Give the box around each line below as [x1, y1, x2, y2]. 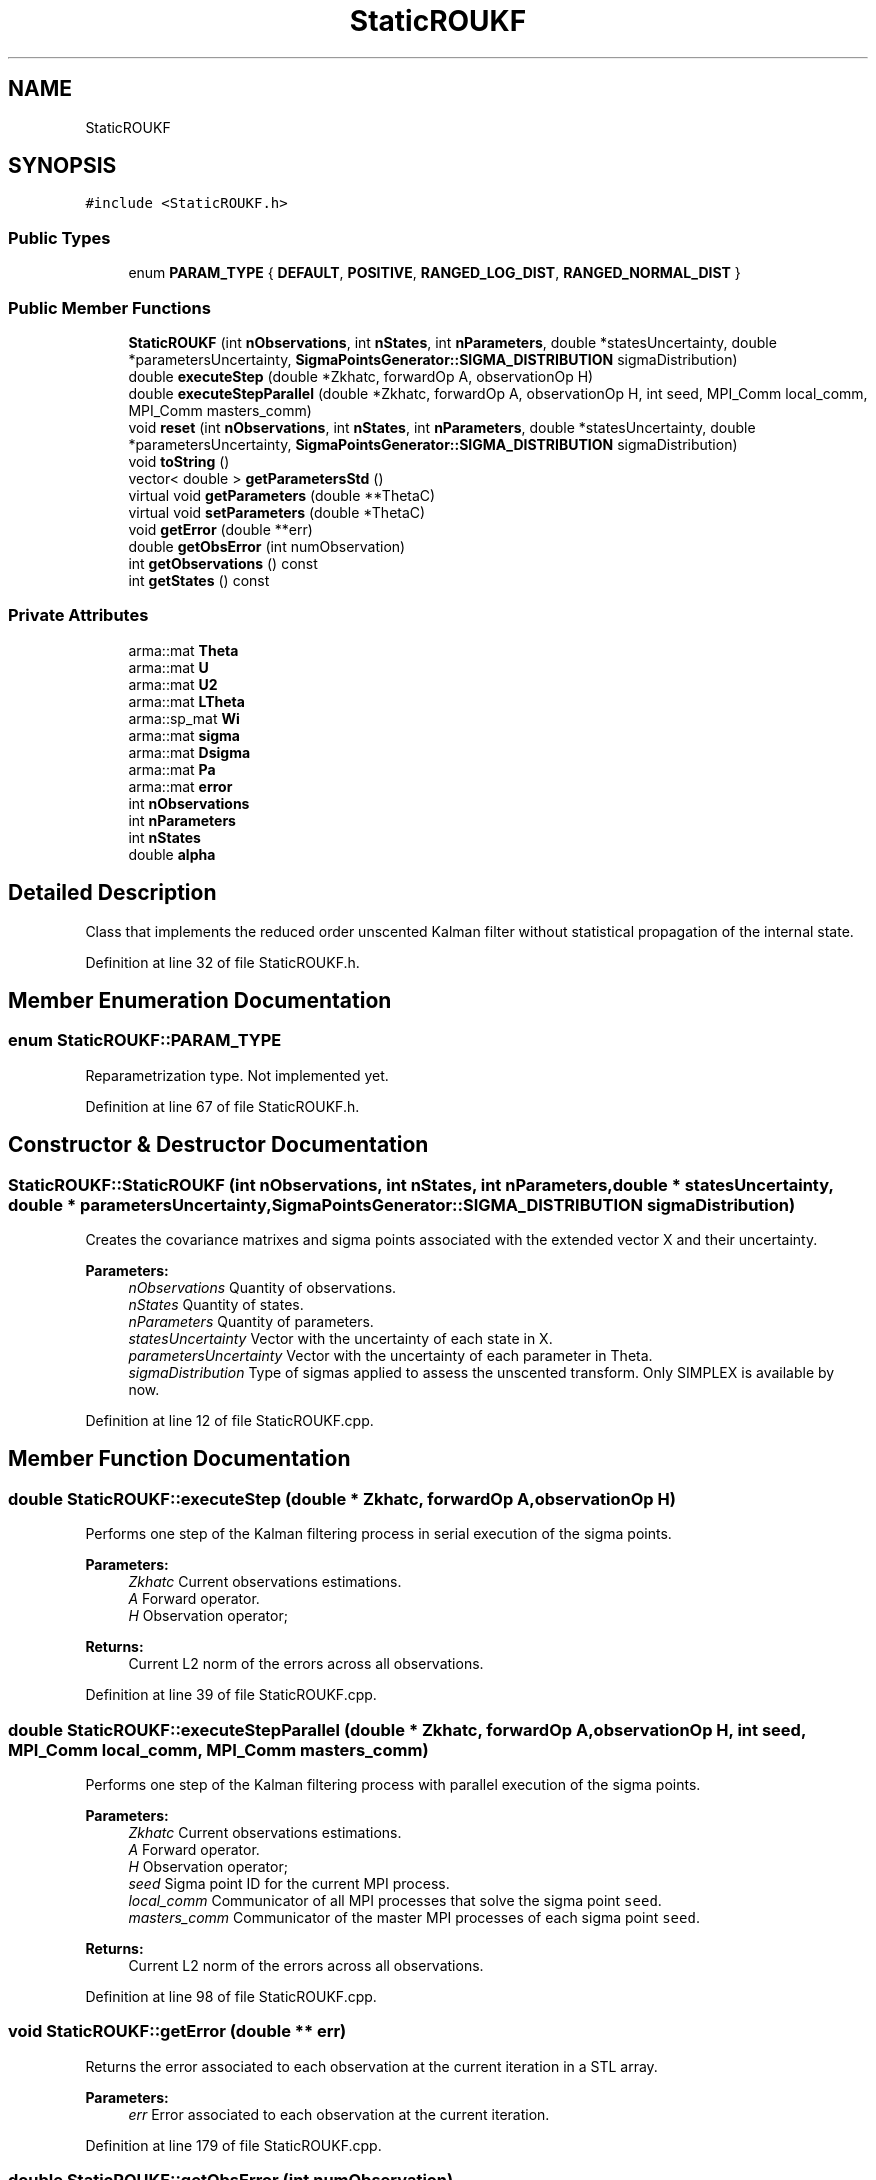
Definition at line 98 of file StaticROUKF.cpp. [85, 1987, 377, 2005]
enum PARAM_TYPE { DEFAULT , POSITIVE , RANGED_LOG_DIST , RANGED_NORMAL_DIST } [128, 264, 741, 282]
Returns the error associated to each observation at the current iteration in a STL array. [85, 2057, 658, 2075]
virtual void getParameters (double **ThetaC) [128, 486, 436, 504]
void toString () [128, 452, 230, 470]
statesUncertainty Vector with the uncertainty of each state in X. [128, 1329, 553, 1347]
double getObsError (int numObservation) [128, 537, 406, 555]
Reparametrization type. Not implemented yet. [85, 1066, 389, 1084]
